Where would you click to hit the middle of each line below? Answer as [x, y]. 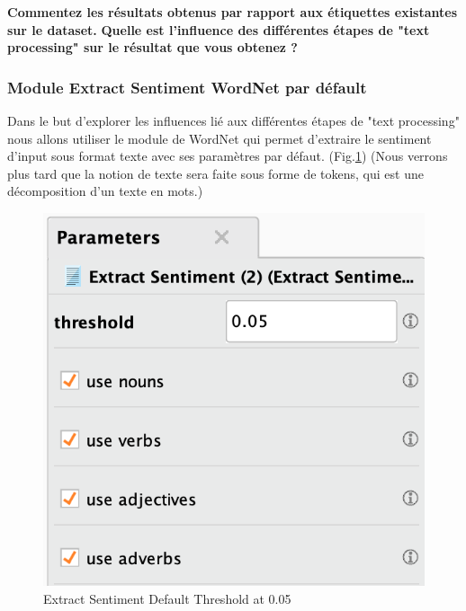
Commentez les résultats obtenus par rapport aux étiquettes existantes [233, 12]
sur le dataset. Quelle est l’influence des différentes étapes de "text [219, 29]
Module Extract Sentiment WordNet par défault [187, 87]
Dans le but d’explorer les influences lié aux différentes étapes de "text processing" [233, 120]
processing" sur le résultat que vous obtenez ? [152, 47]
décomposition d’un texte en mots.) [105, 191]
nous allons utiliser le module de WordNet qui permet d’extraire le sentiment [220, 138]
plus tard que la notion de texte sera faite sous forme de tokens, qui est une [215, 173]
